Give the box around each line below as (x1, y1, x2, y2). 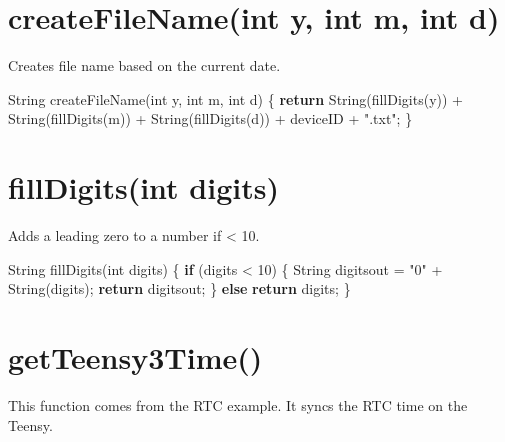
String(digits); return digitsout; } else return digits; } (8, 278, 351, 299)
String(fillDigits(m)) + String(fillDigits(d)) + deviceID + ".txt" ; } (8, 108, 413, 129)
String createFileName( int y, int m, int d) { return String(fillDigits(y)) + (8, 88, 463, 109)
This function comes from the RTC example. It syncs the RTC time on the (8, 394, 468, 415)
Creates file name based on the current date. (8, 55, 281, 76)
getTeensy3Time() (8, 337, 263, 377)
